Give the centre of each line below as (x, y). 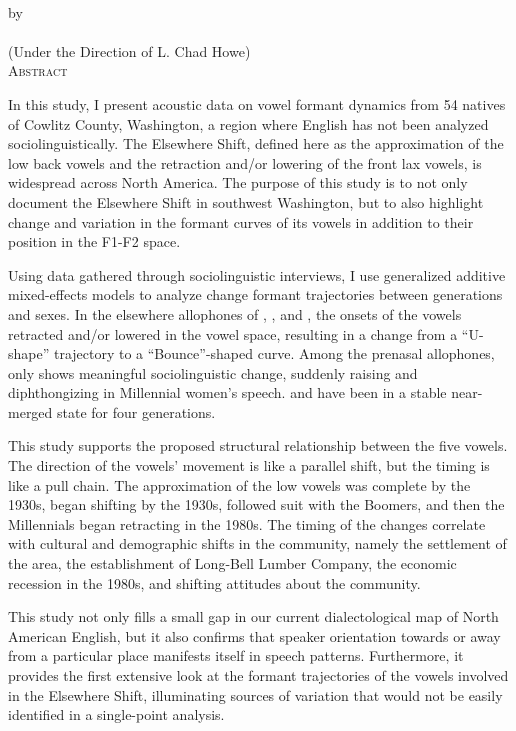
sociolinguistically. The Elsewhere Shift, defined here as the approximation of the (256, 143)
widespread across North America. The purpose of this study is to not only (238, 182)
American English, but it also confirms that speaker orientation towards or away (254, 635)
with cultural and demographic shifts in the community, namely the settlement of (257, 543)
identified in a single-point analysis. (116, 714)
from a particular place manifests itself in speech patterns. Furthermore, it (236, 655)
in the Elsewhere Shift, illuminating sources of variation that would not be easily (255, 694)
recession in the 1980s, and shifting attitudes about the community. (214, 582)
